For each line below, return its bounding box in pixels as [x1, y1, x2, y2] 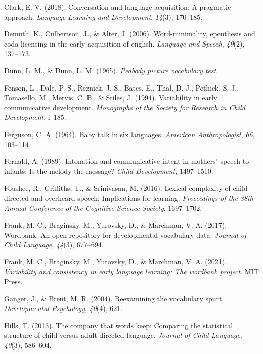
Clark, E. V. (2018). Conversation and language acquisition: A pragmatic [4, 2, 231, 12]
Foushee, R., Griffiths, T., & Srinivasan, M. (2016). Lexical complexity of [4, 183, 231, 193]
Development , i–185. [4, 112, 66, 122]
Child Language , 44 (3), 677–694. [4, 239, 104, 250]
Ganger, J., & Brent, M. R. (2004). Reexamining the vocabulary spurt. [4, 293, 224, 303]
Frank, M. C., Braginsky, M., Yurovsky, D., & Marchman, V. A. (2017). [4, 219, 227, 230]
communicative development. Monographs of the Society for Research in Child [4, 102, 245, 112]
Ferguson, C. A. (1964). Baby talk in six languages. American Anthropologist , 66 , [4, 128, 255, 139]
